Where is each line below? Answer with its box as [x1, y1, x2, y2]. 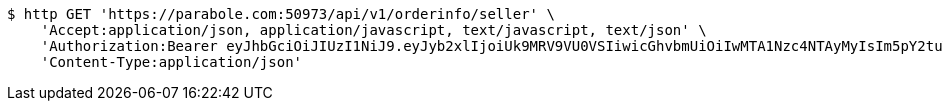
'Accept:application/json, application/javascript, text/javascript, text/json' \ [40, 22, 707, 38]
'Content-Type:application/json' [40, 54, 303, 70]
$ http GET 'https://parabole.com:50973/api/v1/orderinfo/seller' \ [7, 6, 555, 22]
